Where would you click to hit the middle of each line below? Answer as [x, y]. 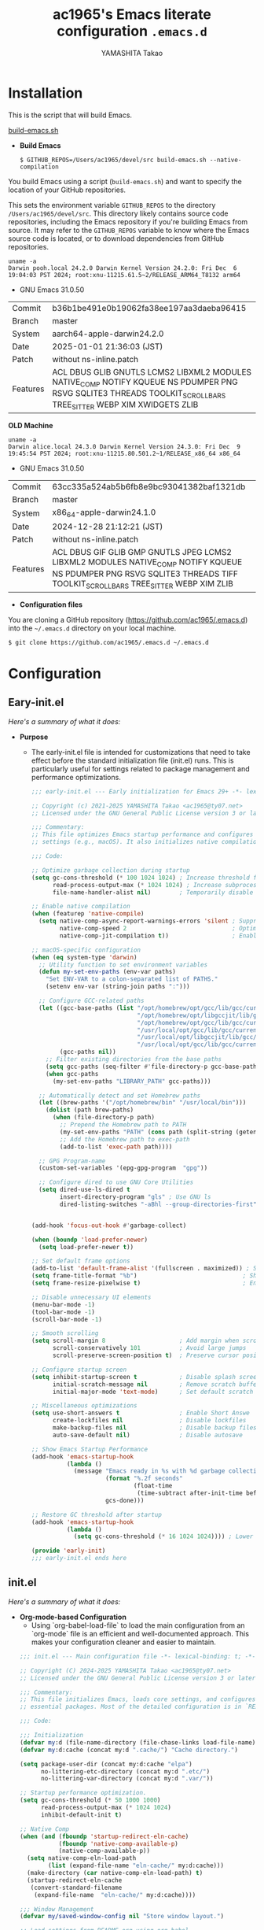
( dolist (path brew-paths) [90, 1110]
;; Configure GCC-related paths [91, 1001]
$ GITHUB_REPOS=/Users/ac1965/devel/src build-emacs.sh [113, 160]
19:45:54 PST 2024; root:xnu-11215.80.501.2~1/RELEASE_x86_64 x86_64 [125, 454]
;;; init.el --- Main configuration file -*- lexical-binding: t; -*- [137, 1656]
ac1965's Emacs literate [132, 15]
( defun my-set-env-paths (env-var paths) [107, 972]
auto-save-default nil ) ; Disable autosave [148, 1435]
